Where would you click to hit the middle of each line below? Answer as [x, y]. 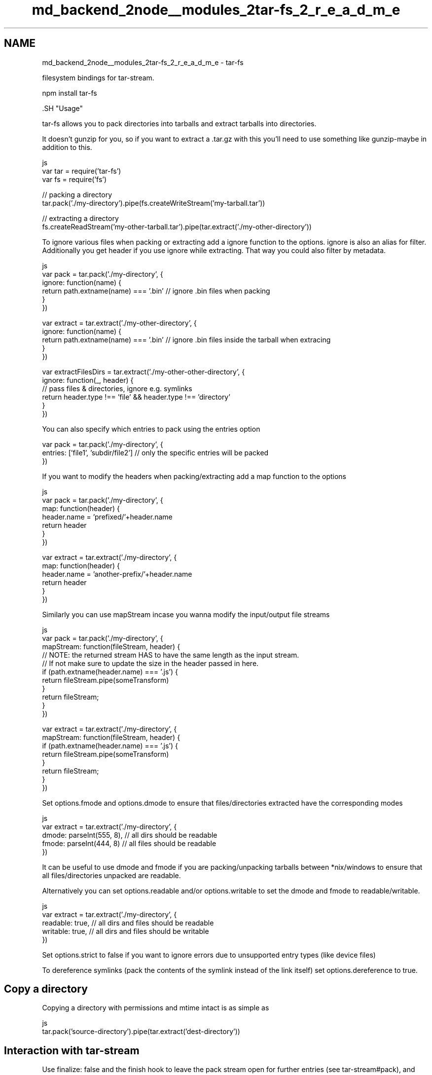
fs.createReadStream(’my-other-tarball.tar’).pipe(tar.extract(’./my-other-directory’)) [177, 226]
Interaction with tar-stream [72, 1050]
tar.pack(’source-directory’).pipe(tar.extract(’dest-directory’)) [141, 1032]
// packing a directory [77, 194]
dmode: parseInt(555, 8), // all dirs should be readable [130, 835]
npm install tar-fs [70, 93]
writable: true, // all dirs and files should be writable [126, 931]
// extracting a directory [80, 218]
